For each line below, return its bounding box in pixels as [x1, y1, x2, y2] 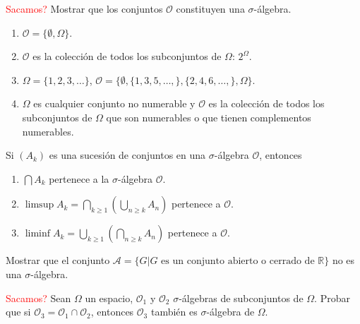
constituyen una [176, 1, 245, 16]
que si [6, 304, 31, 319]
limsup [25, 200, 54, 210]
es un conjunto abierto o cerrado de [161, 256, 315, 267]
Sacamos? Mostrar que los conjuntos [6, 1, 163, 16]
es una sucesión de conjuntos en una [49, 148, 206, 162]
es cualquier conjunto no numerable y [33, 96, 196, 111]
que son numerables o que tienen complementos [106, 109, 311, 124]
